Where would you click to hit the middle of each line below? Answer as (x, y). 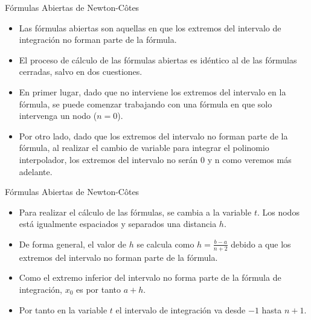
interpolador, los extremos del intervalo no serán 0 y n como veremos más (155, 159)
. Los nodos (278, 212)
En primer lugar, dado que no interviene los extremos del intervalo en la (152, 91)
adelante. (36, 171)
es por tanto (99, 289)
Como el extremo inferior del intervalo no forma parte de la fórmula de (150, 277)
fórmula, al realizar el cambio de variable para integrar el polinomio (144, 148)
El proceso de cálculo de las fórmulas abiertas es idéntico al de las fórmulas (158, 59)
